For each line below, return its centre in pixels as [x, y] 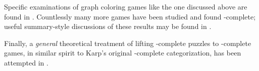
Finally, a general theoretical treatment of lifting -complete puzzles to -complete [128, 43]
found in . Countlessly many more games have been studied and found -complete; [130, 16]
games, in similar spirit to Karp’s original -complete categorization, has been [123, 53]
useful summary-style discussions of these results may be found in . [108, 26]
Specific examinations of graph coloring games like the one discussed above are [126, 6]
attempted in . [26, 62]
